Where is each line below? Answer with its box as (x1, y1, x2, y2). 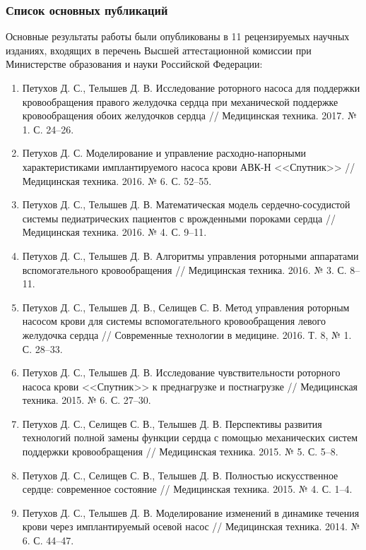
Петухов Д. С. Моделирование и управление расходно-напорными (22, 145, 306, 160)
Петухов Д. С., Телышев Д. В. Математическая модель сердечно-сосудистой (22, 197, 350, 212)
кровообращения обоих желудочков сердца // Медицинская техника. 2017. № (22, 108, 357, 123)
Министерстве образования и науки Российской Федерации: (6, 56, 263, 71)
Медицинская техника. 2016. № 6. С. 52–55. (22, 173, 212, 188)
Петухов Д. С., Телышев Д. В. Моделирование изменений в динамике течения (22, 505, 360, 520)
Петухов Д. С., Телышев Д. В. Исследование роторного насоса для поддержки (22, 80, 360, 95)
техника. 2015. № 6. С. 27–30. (22, 393, 151, 407)
